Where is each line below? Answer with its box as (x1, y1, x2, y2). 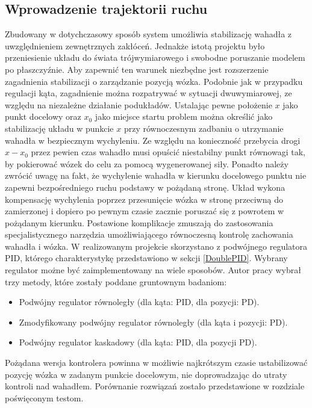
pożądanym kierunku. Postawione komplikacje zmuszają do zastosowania (5, 216, 273, 229)
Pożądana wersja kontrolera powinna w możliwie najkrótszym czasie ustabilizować (5, 356, 308, 369)
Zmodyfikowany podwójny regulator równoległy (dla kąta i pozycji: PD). (19, 315, 288, 328)
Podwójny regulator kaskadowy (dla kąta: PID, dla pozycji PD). (19, 336, 257, 348)
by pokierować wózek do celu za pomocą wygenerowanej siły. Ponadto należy (5, 157, 289, 170)
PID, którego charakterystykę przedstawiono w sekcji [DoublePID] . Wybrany (5, 252, 288, 264)
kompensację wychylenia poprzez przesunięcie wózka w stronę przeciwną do (5, 193, 283, 205)
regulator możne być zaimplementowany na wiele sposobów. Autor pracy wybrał (5, 264, 301, 276)
